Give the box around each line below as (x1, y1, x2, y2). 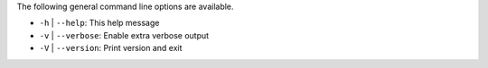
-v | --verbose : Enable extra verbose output (39, 30, 210, 40)
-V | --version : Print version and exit (39, 43, 183, 54)
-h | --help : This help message (39, 18, 160, 29)
